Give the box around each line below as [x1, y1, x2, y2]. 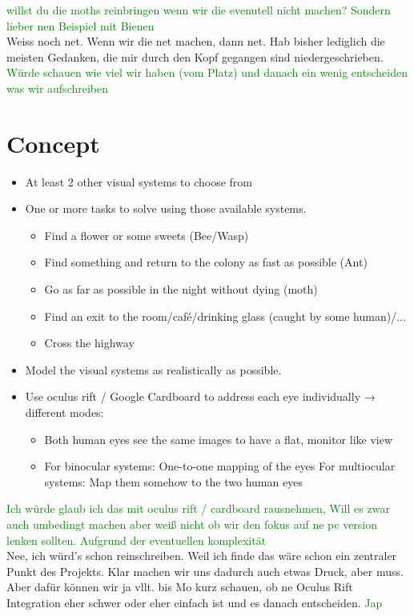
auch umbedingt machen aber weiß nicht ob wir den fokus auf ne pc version [6, 516, 378, 532]
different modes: [25, 404, 104, 421]
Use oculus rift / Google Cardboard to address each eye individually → [25, 388, 376, 405]
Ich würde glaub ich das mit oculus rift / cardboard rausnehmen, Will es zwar [6, 500, 390, 517]
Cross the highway [44, 334, 135, 351]
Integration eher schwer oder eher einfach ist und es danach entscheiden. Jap [6, 594, 383, 610]
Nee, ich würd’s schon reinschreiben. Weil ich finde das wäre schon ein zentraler [6, 547, 397, 564]
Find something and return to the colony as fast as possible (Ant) [44, 254, 368, 270]
